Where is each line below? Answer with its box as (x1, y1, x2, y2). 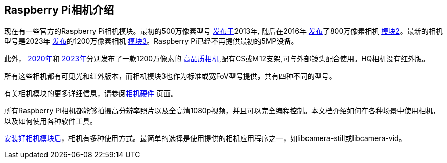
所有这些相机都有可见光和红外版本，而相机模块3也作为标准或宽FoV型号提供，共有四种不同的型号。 (4, 72, 336, 81)
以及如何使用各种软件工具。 (4, 117, 97, 126)
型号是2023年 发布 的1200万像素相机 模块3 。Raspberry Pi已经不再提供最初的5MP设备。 (4, 37, 298, 46)
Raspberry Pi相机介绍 (4, 4, 114, 16)
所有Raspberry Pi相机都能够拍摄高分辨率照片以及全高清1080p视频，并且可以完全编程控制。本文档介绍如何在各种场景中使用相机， (4, 106, 440, 115)
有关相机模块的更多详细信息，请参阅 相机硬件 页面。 (4, 89, 178, 98)
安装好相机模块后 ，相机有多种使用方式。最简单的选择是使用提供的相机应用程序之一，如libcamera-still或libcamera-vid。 (4, 134, 406, 143)
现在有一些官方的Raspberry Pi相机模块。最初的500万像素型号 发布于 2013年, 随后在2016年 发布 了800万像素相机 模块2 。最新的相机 (4, 27, 443, 36)
